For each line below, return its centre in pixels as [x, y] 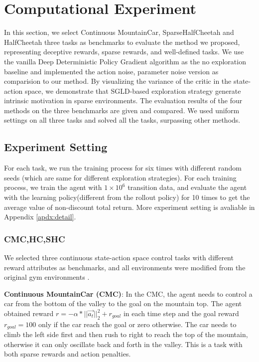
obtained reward [29, 313]
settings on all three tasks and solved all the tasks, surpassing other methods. [122, 120]
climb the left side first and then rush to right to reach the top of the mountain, [126, 334]
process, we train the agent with [53, 187]
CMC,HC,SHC [35, 239]
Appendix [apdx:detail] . [40, 217]
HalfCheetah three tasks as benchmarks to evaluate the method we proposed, [122, 42]
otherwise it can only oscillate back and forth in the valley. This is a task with [123, 344]
